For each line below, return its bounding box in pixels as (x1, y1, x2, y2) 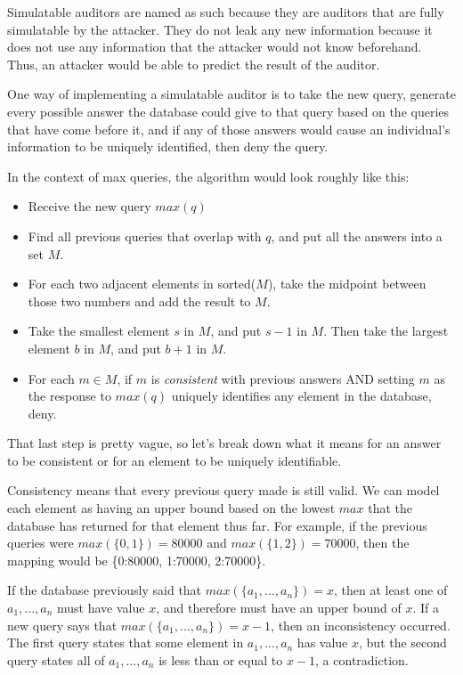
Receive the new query (28, 197, 151, 216)
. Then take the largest (323, 321, 449, 340)
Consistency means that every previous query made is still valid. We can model (7, 481, 440, 500)
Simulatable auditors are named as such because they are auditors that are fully (7, 3, 444, 20)
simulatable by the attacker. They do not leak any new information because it (7, 20, 433, 38)
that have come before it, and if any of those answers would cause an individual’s (7, 119, 451, 138)
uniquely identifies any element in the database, (171, 386, 432, 405)
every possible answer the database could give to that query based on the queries (7, 102, 450, 120)
